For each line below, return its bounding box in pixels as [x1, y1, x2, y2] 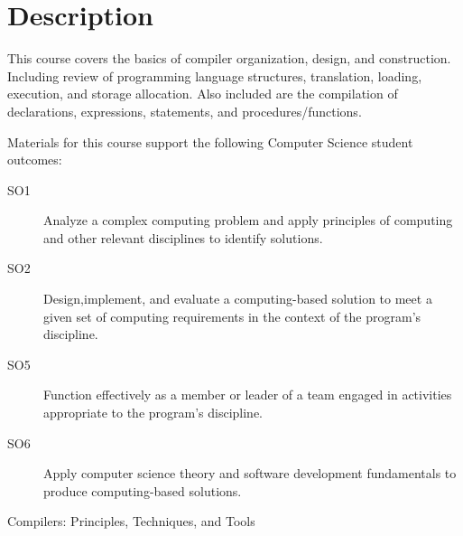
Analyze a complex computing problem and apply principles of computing [43, 211, 453, 230]
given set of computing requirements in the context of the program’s [43, 306, 421, 325]
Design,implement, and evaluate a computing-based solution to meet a [43, 289, 432, 308]
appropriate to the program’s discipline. [43, 403, 264, 422]
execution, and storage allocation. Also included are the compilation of [7, 84, 398, 103]
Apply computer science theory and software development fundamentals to [43, 464, 457, 483]
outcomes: [7, 150, 62, 169]
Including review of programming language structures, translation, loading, [7, 66, 422, 85]
